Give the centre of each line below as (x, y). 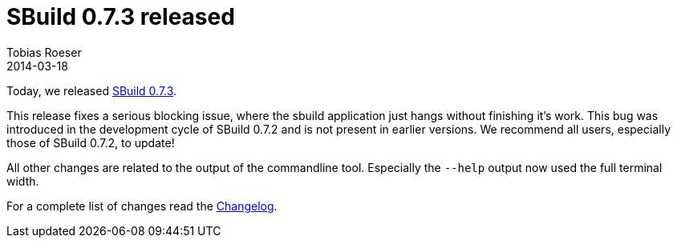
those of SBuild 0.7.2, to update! (91, 142)
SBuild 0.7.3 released (121, 17)
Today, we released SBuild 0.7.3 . (92, 90)
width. (23, 181)
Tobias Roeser (44, 52)
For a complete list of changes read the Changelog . (142, 206)
